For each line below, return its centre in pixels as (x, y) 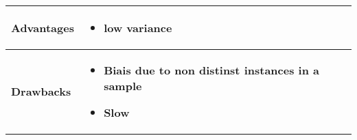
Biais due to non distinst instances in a (211, 70)
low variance (138, 28)
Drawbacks (41, 91)
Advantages (43, 28)
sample (123, 86)
